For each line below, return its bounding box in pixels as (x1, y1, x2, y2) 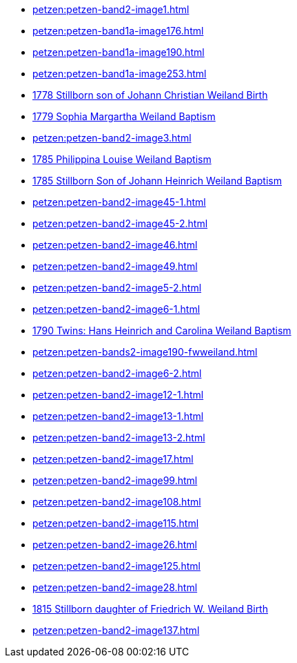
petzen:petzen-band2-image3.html (32, 132, 192, 144)
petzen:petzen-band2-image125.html (32, 560, 201, 572)
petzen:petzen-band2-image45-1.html (32, 196, 206, 208)
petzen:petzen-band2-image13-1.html (32, 410, 204, 422)
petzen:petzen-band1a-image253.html (32, 68, 207, 79)
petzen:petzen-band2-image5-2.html (32, 282, 202, 294)
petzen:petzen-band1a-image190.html (32, 46, 205, 58)
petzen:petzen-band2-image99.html (32, 474, 198, 486)
